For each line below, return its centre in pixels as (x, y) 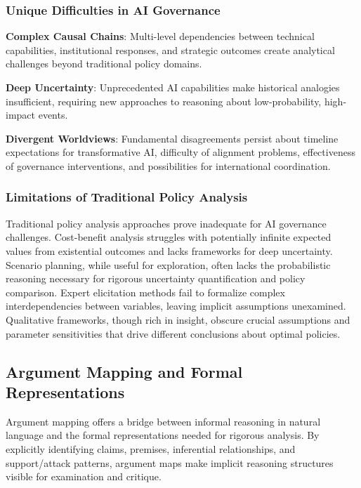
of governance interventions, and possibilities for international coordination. (168, 165)
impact (20, 115)
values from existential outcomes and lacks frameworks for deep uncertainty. (169, 250)
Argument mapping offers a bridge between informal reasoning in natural (163, 421)
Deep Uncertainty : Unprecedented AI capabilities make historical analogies (173, 87)
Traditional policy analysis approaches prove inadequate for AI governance (166, 223)
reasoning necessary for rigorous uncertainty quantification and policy (156, 278)
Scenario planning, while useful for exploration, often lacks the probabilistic (168, 264)
